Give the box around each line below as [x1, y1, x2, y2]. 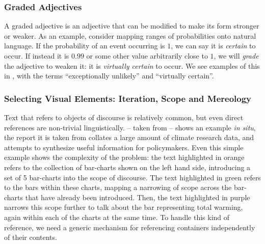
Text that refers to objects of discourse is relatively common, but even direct [4, 112, 244, 122]
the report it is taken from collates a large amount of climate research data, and [4, 132, 254, 143]
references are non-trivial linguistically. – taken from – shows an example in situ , [4, 122, 256, 132]
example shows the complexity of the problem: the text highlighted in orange [4, 152, 245, 162]
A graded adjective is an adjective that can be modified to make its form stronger [4, 20, 259, 31]
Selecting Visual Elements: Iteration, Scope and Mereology [4, 92, 252, 104]
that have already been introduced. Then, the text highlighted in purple [25, 192, 250, 202]
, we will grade [214, 50, 259, 61]
